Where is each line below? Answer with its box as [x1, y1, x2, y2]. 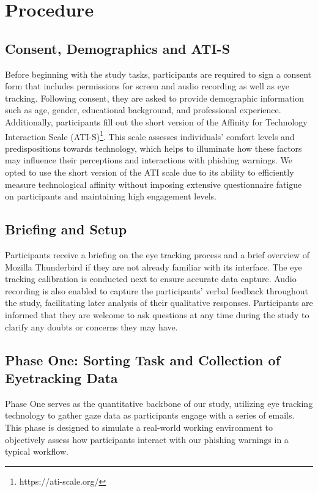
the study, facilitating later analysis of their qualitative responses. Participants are [5, 296, 313, 309]
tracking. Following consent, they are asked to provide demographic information [5, 91, 305, 104]
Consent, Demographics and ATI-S [5, 39, 231, 58]
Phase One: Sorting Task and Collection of [5, 350, 281, 369]
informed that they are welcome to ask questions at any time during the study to [5, 308, 309, 321]
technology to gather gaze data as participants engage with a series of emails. [5, 409, 295, 422]
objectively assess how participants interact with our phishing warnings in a [5, 433, 289, 445]
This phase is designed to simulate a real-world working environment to [5, 420, 273, 433]
